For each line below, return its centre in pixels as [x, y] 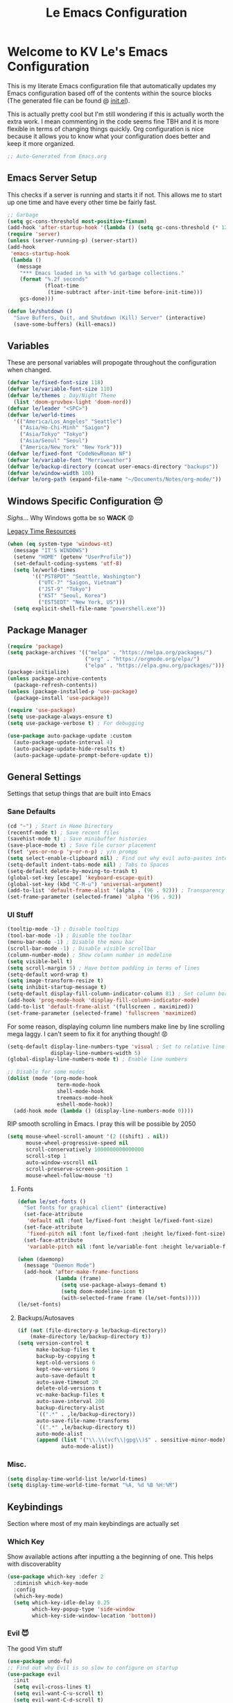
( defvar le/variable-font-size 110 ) [60, 389]
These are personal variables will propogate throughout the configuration [112, 363]
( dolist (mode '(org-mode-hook [52, 1079]
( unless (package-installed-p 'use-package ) [72, 691]
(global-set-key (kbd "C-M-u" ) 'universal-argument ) [85, 884]
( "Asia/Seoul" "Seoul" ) [54, 441]
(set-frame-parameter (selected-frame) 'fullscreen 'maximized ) [102, 1013]
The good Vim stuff [35, 1648]
